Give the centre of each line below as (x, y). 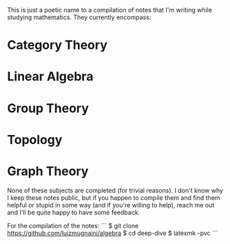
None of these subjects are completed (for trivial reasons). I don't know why (115, 190)
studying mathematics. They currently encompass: (79, 17)
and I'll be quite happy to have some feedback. (74, 212)
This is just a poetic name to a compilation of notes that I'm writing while (109, 10)
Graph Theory (48, 171)
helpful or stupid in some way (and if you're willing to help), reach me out (111, 205)
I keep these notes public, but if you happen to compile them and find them (114, 197)
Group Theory (48, 108)
